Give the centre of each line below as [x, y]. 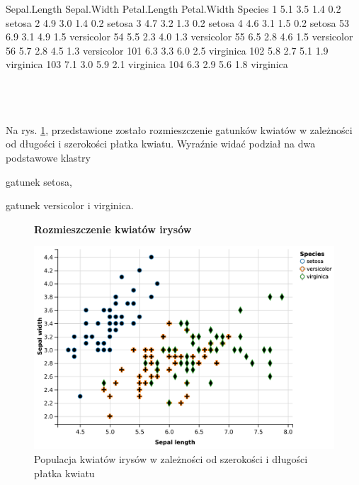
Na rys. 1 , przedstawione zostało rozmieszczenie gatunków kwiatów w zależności [179, 129]
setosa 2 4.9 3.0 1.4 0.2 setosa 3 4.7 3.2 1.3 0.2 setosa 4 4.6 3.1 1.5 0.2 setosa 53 [178, 22]
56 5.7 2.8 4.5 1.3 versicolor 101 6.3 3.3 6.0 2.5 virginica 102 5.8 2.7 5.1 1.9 [167, 50]
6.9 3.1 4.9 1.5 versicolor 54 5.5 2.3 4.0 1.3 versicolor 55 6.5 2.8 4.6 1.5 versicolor [179, 37]
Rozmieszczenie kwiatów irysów [113, 229]
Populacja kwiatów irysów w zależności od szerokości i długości [171, 459]
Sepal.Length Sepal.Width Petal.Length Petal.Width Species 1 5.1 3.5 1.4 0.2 [173, 9]
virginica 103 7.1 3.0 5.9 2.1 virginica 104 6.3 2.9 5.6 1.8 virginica [147, 64]
